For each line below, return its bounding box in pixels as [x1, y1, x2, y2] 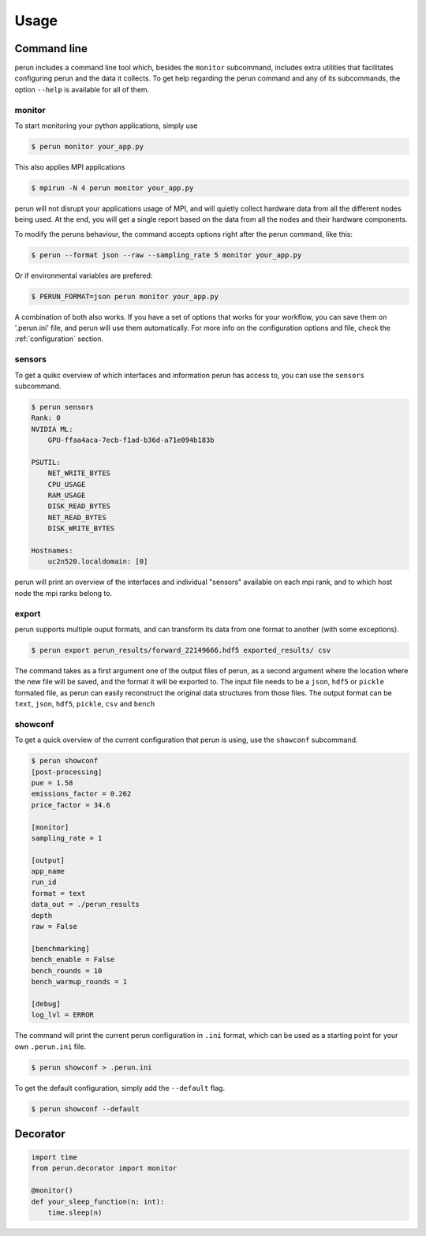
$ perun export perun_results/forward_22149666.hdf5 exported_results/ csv [31, 646, 331, 654]
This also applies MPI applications [14, 162, 125, 171]
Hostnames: [31, 546, 73, 556]
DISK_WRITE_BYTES [47, 524, 115, 533]
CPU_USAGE [47, 480, 86, 489]
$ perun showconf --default [31, 1104, 140, 1113]
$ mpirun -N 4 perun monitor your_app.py [31, 183, 194, 193]
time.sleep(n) [47, 1208, 103, 1217]
